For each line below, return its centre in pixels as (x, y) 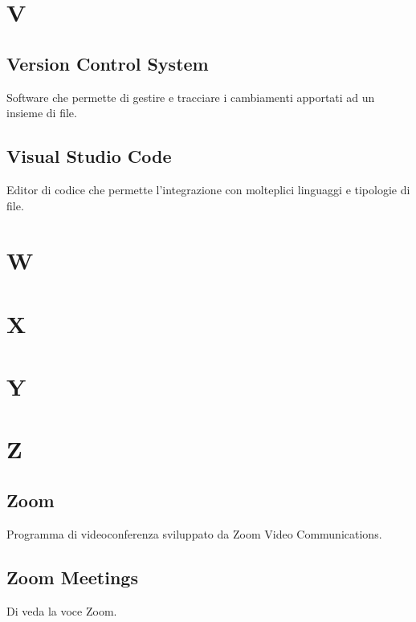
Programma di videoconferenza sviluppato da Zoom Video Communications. (194, 533)
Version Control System (108, 63)
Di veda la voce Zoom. (62, 610)
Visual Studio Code (89, 156)
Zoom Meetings (72, 577)
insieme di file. (42, 113)
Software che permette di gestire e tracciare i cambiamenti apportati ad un (191, 97)
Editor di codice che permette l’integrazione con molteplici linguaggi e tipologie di (208, 189)
